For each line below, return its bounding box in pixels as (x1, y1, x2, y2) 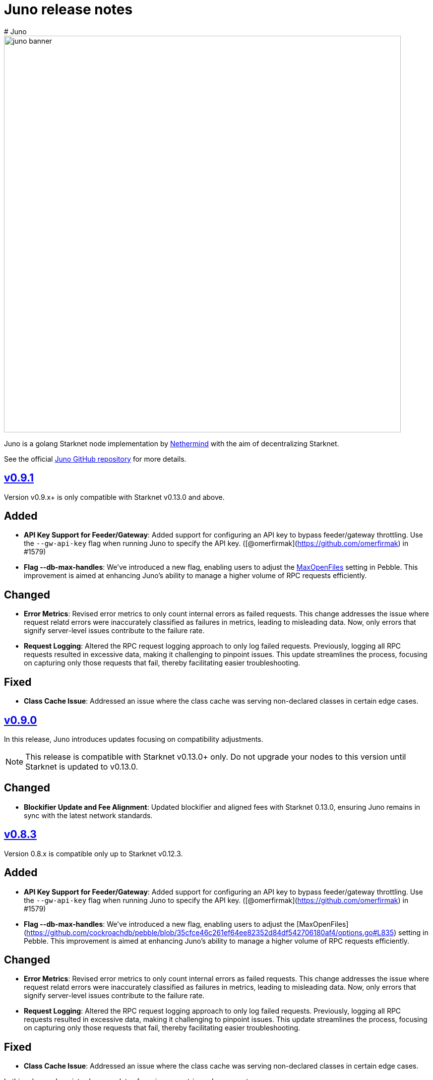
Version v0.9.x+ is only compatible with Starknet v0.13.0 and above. (4, 492, 225, 501)
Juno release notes (4, 1, 133, 18)
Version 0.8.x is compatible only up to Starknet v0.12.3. (4, 849, 183, 858)
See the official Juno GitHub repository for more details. (4, 454, 186, 463)
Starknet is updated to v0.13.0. (25, 761, 138, 772)
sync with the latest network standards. (24, 811, 153, 820)
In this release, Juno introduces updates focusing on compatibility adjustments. (4, 734, 263, 743)
